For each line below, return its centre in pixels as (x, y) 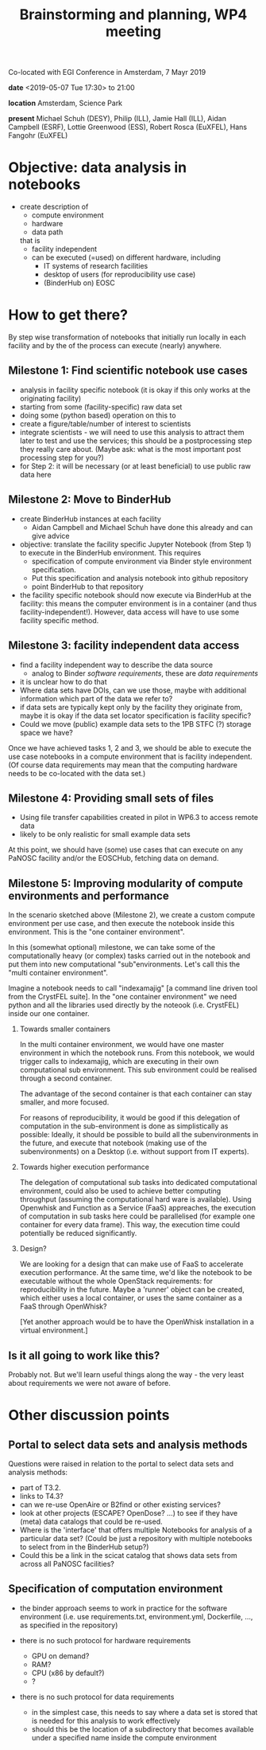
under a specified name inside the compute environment (124, 1737)
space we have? (46, 732)
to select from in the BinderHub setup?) (84, 1547)
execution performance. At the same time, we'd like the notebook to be (136, 1273)
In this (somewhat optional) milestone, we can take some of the (112, 948)
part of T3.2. (40, 1487)
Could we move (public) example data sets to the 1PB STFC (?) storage (135, 724)
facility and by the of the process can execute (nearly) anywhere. (115, 346)
